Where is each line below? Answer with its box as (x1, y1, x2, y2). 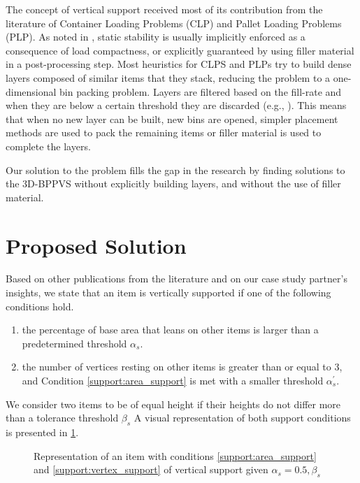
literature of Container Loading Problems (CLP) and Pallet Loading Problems (6, 15, 342, 30)
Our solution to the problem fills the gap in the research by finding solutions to (6, 162, 345, 177)
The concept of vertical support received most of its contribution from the (6, 2, 323, 16)
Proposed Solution (6, 231, 187, 259)
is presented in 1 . (6, 424, 79, 439)
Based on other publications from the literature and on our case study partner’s (6, 271, 347, 286)
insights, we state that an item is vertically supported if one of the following (6, 285, 331, 300)
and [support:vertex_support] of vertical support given (34, 462, 268, 477)
